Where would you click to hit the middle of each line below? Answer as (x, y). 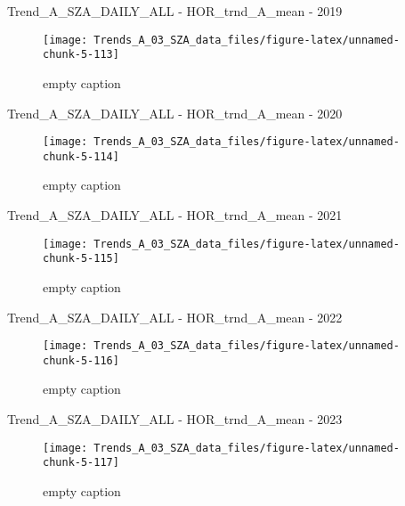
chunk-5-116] (81, 360)
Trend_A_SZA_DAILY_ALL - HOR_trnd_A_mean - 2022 (175, 317)
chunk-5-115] (81, 259)
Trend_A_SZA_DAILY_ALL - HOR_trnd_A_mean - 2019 (175, 11)
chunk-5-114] (81, 156)
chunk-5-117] (81, 463)
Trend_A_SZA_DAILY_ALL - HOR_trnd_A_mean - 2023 (175, 419)
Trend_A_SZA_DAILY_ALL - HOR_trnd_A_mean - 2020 (175, 113)
